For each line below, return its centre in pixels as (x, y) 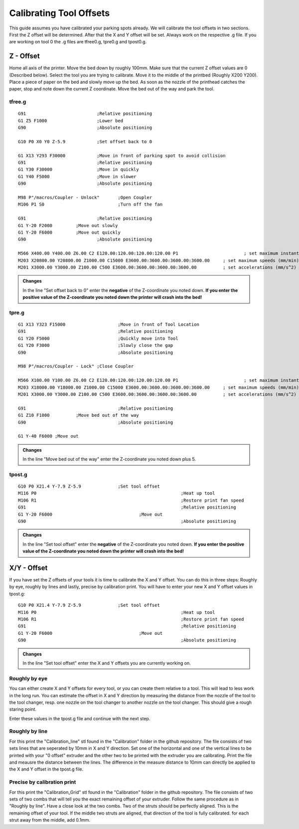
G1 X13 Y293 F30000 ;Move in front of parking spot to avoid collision (122, 155)
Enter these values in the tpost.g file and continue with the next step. (80, 718)
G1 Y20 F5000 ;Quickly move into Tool (98, 338)
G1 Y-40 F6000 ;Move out (48, 436)
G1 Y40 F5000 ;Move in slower (77, 176)
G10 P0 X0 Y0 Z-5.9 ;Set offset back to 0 (85, 141)
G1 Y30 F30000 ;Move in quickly (78, 169)
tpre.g (17, 312)
